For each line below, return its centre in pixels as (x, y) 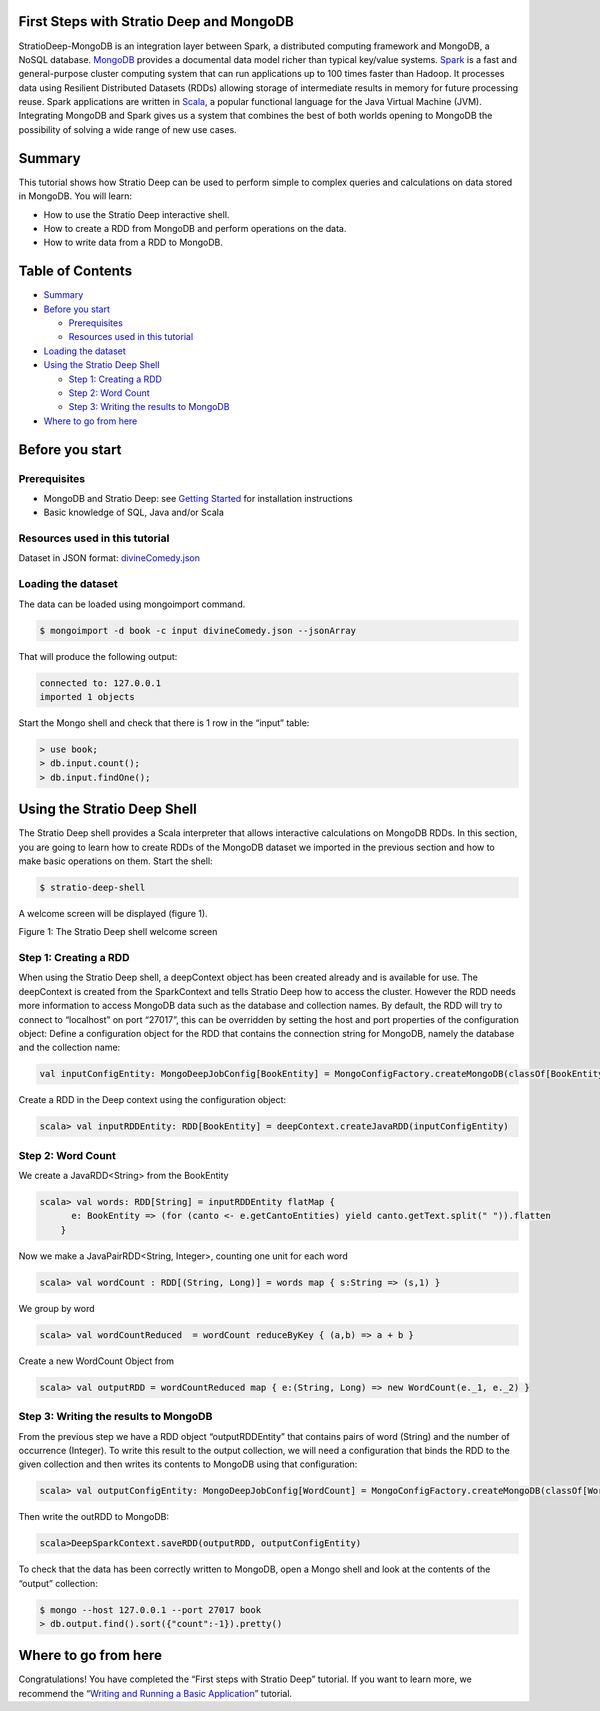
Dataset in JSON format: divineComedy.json (109, 558)
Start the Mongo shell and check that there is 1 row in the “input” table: (164, 722)
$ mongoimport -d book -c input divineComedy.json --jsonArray (198, 630)
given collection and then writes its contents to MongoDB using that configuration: (188, 1464)
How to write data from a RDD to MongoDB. (133, 242)
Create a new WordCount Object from (96, 1361)
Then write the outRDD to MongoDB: (94, 1517)
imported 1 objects (87, 696)
